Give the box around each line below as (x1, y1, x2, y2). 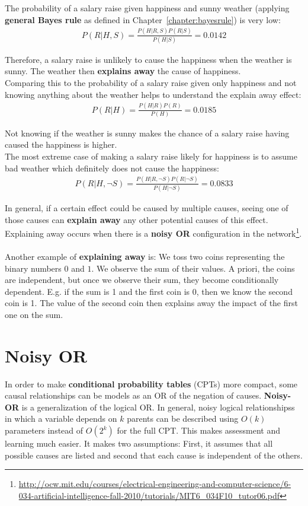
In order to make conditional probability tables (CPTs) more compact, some (5, 377, 298, 390)
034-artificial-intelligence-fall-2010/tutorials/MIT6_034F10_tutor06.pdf (18, 489, 280, 501)
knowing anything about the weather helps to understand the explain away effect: (5, 88, 301, 100)
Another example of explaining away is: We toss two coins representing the (5, 250, 285, 262)
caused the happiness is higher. (5, 138, 117, 151)
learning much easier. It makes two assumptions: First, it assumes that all (5, 437, 273, 449)
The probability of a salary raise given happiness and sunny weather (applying (5, 2, 290, 14)
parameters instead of (5, 424, 84, 436)
